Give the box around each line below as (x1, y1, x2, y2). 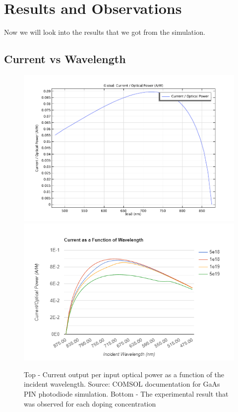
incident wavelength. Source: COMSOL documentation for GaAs (24, 379, 220, 389)
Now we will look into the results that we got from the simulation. (4, 27, 205, 37)
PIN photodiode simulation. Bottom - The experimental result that (24, 388, 229, 399)
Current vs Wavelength (4, 51, 126, 67)
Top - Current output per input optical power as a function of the (24, 369, 224, 379)
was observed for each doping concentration (24, 398, 156, 409)
